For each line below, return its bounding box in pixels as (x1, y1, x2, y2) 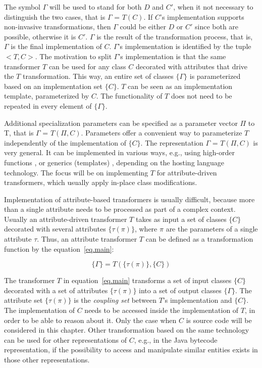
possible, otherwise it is (4, 31, 76, 41)
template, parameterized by (4, 90, 89, 101)
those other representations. (4, 354, 90, 364)
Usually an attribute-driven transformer (4, 213, 127, 224)
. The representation (140, 137, 203, 148)
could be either (120, 21, 166, 32)
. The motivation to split (35, 51, 112, 61)
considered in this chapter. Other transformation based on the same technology (4, 325, 249, 335)
